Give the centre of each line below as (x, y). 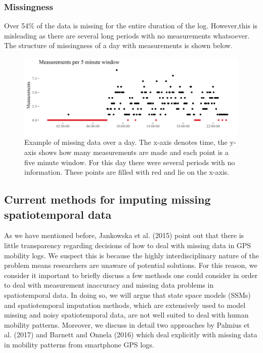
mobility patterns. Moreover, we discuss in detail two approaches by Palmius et (127, 324)
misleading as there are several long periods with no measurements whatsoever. (127, 35)
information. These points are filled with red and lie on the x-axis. (127, 172)
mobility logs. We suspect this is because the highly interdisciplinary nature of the (131, 255)
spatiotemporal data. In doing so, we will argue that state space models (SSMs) (127, 295)
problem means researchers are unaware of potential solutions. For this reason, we (131, 265)
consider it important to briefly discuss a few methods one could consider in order (131, 275)
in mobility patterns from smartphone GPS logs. (79, 344)
